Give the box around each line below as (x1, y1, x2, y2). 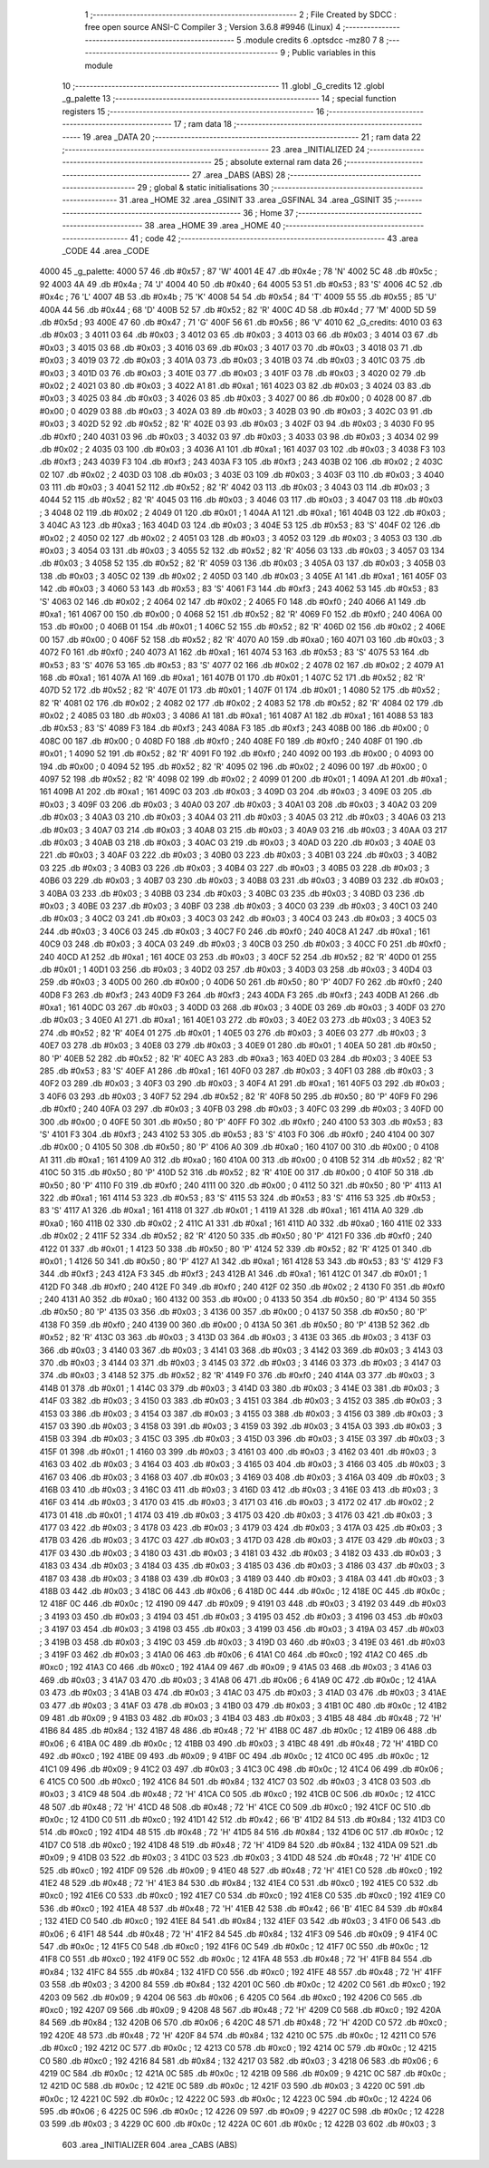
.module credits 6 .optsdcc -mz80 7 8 (243, 34, 385, 45)
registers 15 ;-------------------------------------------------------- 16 (62, 105, 325, 117)
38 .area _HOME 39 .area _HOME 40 (144, 220, 281, 231)
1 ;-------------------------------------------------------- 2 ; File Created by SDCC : (84, 9, 398, 20)
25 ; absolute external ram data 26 (213, 157, 343, 168)
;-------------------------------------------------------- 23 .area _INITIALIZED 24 (62, 143, 366, 154)
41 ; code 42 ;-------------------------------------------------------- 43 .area (129, 232, 418, 244)
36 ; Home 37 (243, 207, 294, 218)
